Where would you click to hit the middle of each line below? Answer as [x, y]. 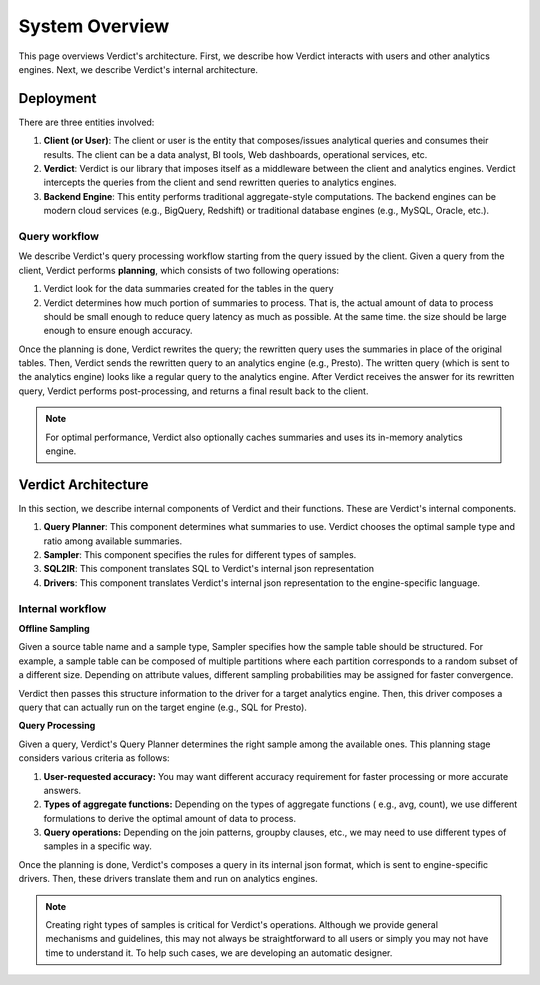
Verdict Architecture [83, 484]
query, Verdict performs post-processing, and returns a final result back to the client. [193, 391]
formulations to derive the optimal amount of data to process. [170, 818]
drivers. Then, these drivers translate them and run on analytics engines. [168, 879]
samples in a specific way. [97, 846]
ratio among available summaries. [113, 541]
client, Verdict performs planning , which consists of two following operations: [179, 270]
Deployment [57, 98]
